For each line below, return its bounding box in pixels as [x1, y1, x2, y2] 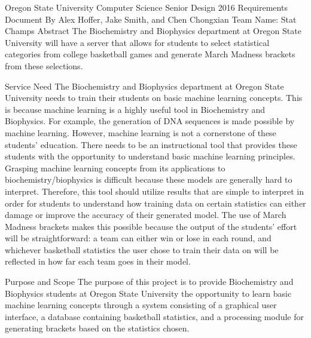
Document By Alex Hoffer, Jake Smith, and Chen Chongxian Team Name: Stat [5, 13, 297, 25]
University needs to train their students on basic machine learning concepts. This [5, 91, 303, 104]
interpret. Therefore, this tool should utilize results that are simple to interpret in [5, 185, 304, 197]
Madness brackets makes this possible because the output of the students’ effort [5, 220, 297, 232]
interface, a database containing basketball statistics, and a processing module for [5, 310, 304, 322]
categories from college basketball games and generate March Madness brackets [5, 48, 295, 60]
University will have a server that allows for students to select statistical [5, 36, 270, 48]
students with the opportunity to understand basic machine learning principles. [5, 150, 295, 162]
